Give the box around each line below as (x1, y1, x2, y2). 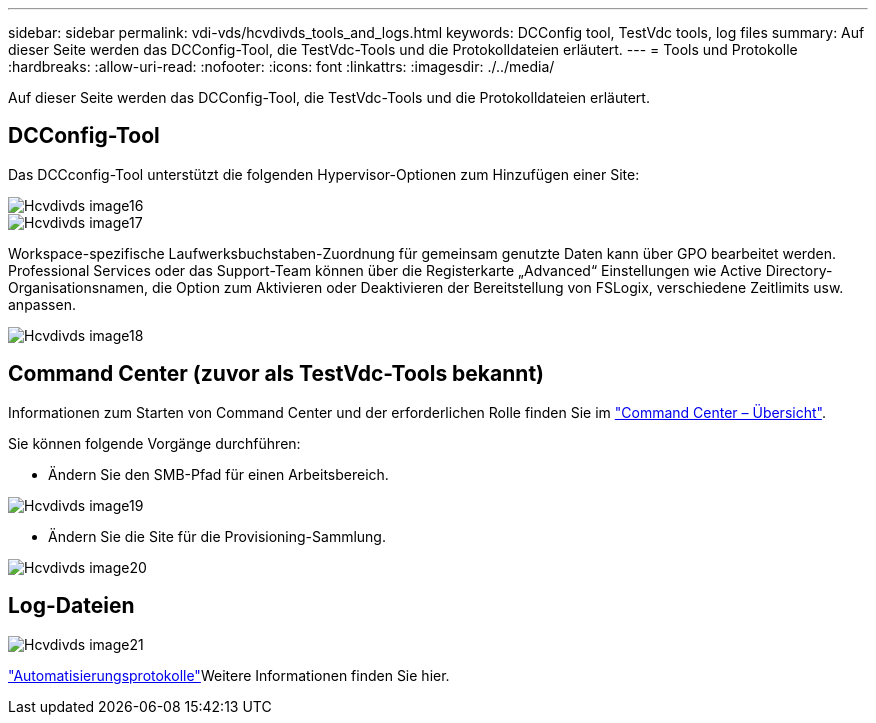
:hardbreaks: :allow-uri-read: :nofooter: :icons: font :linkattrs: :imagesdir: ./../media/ (8, 58, 555, 75)
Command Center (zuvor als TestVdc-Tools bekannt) (8, 361, 544, 387)
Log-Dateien (8, 593, 135, 619)
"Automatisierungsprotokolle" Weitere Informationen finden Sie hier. (8, 666, 450, 684)
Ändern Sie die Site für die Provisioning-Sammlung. (48, 527, 386, 545)
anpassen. (8, 295, 76, 313)
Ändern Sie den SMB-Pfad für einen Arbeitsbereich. (48, 465, 389, 483)
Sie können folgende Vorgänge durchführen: (8, 434, 301, 452)
